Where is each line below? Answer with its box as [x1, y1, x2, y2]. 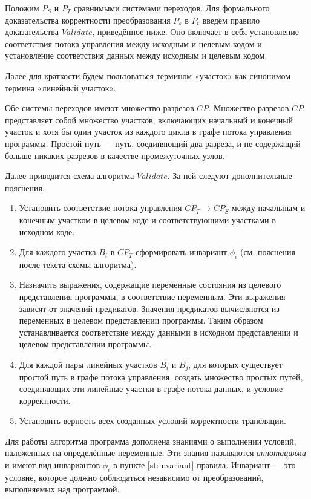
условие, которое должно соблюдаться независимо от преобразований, [5, 471, 264, 483]
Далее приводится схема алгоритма [5, 169, 134, 182]
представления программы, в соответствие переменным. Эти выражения [19, 290, 286, 303]
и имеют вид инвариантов [5, 458, 100, 471]
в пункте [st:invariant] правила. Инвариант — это [113, 458, 296, 471]
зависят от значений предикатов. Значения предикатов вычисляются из [19, 302, 280, 315]
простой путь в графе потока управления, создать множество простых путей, [19, 370, 303, 383]
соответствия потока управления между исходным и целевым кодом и [5, 37, 262, 50]
